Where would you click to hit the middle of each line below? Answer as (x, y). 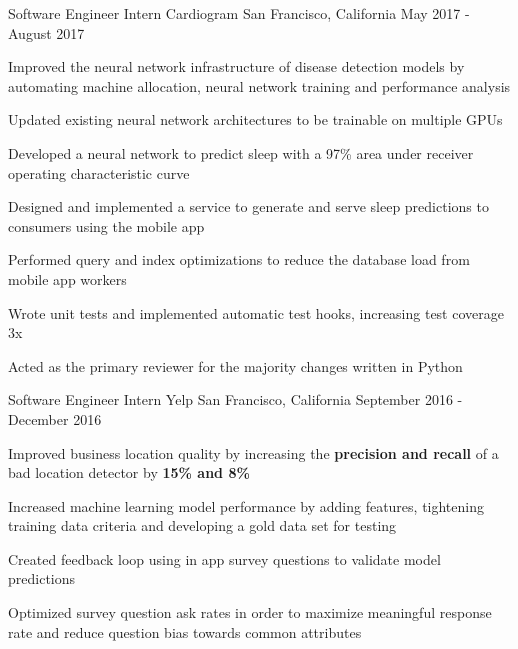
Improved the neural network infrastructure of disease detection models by (236, 66)
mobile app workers (67, 278)
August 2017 (46, 32)
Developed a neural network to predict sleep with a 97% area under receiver (241, 152)
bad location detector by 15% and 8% (129, 472)
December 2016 (55, 418)
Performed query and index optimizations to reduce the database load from (239, 259)
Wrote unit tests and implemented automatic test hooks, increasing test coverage (256, 312)
